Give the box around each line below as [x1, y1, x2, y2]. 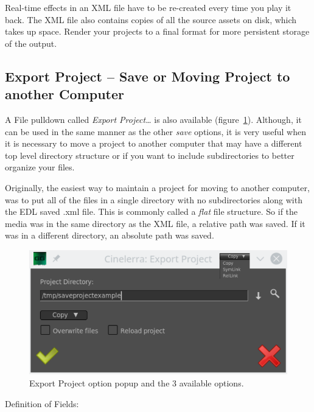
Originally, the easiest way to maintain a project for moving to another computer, [5, 181, 310, 194]
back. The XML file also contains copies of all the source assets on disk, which [5, 13, 297, 26]
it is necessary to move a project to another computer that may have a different [5, 137, 302, 150]
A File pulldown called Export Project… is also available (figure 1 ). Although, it [5, 113, 302, 125]
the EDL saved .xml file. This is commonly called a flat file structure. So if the [5, 205, 298, 218]
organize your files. [5, 161, 75, 173]
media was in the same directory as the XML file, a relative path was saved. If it [5, 217, 305, 229]
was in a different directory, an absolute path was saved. [5, 229, 214, 242]
